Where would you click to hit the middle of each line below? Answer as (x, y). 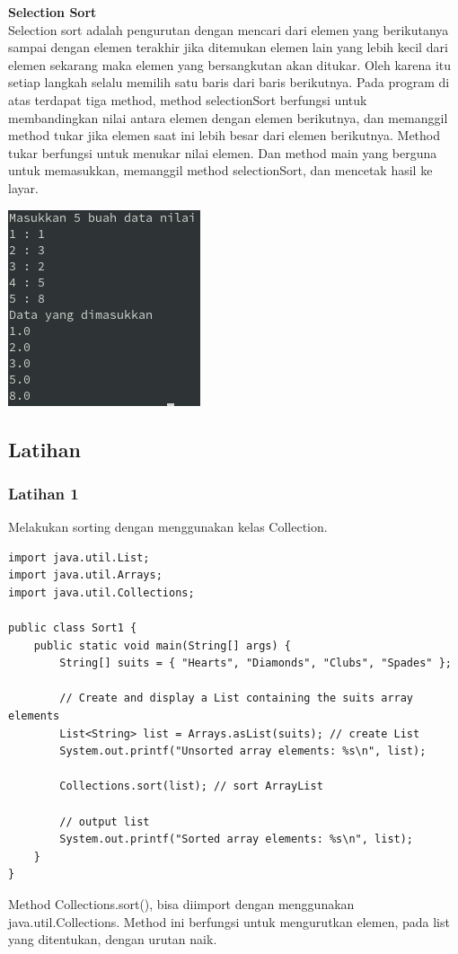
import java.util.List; (79, 557)
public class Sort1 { (73, 628)
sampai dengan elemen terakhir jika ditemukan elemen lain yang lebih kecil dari (228, 47)
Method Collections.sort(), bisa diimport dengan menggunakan (181, 904)
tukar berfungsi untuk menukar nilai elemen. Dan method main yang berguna (223, 152)
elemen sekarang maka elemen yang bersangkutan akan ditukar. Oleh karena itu (230, 64)
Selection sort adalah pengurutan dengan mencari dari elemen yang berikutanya (229, 29)
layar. (23, 187)
